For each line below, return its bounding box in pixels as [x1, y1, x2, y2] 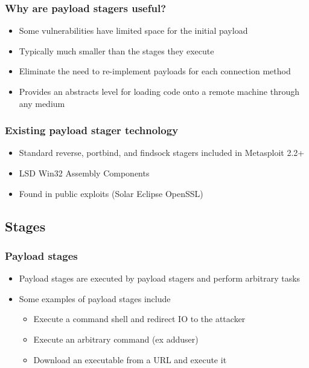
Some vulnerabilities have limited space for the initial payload [19, 24, 248, 37]
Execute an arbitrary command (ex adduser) [33, 332, 199, 345]
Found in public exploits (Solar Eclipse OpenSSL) [19, 187, 203, 199]
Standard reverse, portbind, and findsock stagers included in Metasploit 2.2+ [19, 146, 305, 159]
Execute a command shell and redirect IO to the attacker [33, 312, 246, 325]
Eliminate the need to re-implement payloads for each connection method [19, 65, 291, 77]
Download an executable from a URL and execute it [33, 353, 227, 366]
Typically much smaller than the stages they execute [19, 44, 214, 57]
